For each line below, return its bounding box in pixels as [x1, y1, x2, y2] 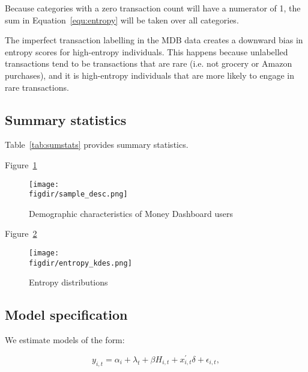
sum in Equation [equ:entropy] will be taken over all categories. [5, 13, 239, 26]
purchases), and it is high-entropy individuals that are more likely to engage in [5, 69, 294, 81]
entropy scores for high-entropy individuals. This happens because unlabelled [5, 45, 288, 58]
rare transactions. [5, 81, 69, 93]
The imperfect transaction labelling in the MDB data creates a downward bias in [5, 34, 303, 46]
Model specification [5, 305, 128, 324]
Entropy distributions [29, 276, 108, 288]
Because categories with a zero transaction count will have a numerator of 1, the [5, 2, 301, 14]
